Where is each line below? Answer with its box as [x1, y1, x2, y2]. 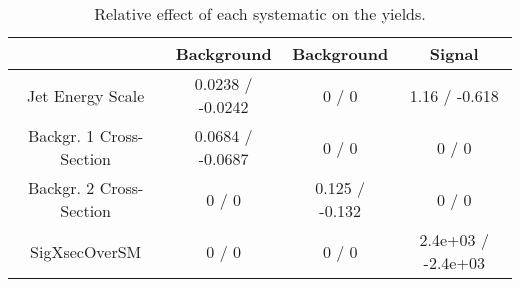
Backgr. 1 [27, 124, 95, 147]
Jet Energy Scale [26, 83, 145, 107]
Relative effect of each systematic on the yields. [94, 2, 426, 25]
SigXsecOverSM [30, 239, 142, 263]
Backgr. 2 [27, 176, 95, 199]
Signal [429, 42, 479, 65]
